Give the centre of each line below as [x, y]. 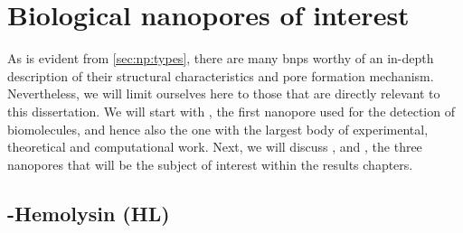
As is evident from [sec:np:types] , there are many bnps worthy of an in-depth [221, 58]
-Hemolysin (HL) [89, 213]
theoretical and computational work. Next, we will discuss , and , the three [215, 147]
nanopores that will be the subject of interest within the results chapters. [210, 164]
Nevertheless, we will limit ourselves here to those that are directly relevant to [224, 93]
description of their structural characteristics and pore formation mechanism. [221, 75]
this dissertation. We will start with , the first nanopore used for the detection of [231, 111]
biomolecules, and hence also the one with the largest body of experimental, [218, 129]
